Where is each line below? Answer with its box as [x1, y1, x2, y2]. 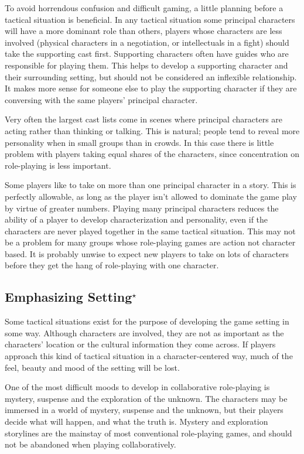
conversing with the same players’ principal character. [5, 93, 198, 105]
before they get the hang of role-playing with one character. [5, 259, 219, 271]
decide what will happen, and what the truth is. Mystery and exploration [5, 415, 268, 428]
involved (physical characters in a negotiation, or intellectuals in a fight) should [5, 36, 289, 48]
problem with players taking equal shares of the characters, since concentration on [5, 148, 300, 160]
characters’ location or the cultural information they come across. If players [5, 338, 276, 350]
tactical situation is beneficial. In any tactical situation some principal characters [5, 13, 295, 25]
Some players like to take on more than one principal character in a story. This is [5, 179, 296, 191]
